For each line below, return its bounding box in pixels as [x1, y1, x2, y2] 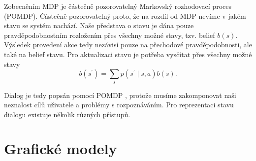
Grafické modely [4, 138, 117, 158]
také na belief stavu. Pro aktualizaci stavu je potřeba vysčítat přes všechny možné [4, 49, 252, 59]
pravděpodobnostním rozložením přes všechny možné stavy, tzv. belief [4, 30, 215, 40]
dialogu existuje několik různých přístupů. [4, 109, 130, 119]
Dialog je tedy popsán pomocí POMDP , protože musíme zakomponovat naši [4, 90, 236, 100]
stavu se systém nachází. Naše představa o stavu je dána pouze [4, 20, 194, 31]
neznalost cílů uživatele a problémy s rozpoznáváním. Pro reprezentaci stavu [4, 99, 234, 110]
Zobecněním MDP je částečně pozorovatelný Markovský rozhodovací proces [4, 1, 231, 11]
